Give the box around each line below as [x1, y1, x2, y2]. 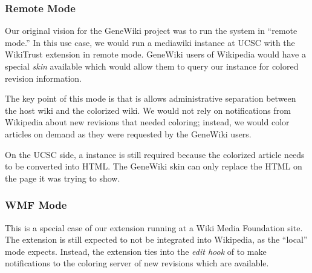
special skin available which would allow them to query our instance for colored [5, 60, 299, 72]
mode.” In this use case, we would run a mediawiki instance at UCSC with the [5, 36, 295, 48]
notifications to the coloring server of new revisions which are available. [5, 257, 269, 269]
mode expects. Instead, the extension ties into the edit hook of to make [5, 245, 267, 257]
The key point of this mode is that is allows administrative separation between [5, 92, 296, 105]
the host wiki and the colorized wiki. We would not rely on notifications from [5, 104, 291, 116]
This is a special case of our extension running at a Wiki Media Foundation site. [5, 221, 303, 234]
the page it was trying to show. [5, 171, 120, 184]
